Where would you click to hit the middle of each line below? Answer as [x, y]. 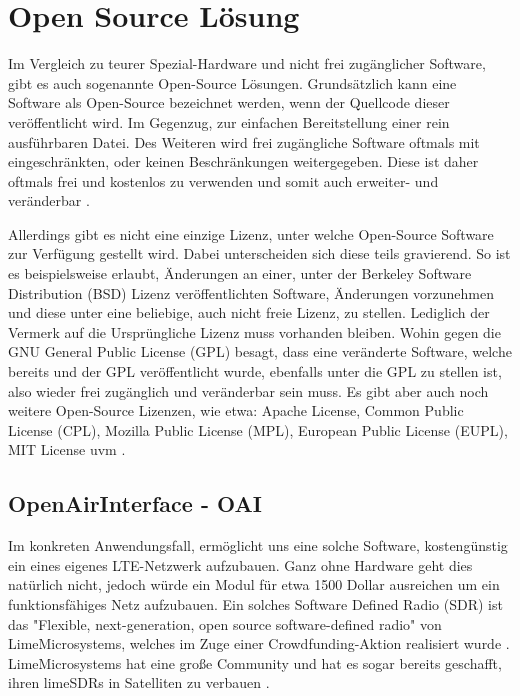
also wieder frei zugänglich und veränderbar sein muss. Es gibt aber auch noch [248, 390]
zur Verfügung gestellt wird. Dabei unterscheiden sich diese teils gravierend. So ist [259, 253]
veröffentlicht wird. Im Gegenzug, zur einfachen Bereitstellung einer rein [229, 121]
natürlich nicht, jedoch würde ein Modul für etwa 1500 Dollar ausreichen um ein [254, 584]
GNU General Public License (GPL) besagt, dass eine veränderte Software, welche [260, 351]
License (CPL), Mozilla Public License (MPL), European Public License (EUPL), [258, 429]
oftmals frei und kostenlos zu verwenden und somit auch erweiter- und [223, 180]
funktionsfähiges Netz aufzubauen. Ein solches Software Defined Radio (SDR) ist [255, 603]
